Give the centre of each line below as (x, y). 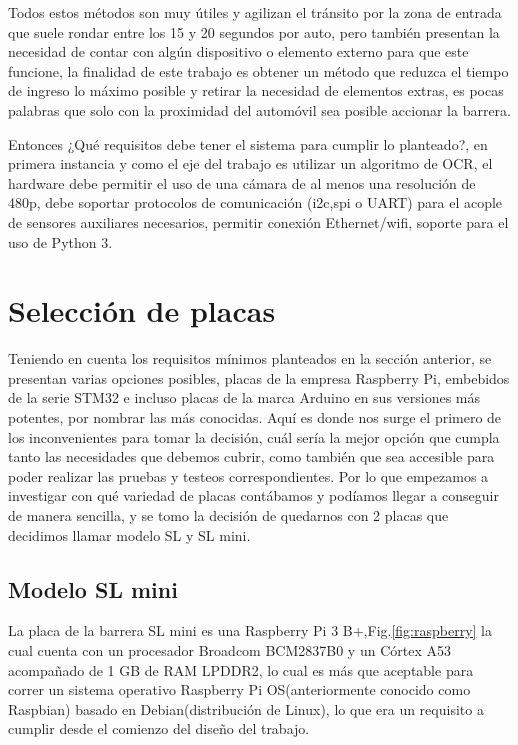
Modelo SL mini (93, 588)
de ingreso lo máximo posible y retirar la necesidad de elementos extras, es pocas (256, 90)
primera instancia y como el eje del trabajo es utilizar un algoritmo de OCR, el (250, 163)
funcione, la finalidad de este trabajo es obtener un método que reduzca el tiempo (258, 70)
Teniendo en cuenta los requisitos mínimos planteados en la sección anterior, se (250, 358)
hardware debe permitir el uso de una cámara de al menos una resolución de (242, 182)
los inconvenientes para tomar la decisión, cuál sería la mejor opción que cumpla (254, 436)
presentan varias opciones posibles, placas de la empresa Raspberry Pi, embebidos (259, 377)
